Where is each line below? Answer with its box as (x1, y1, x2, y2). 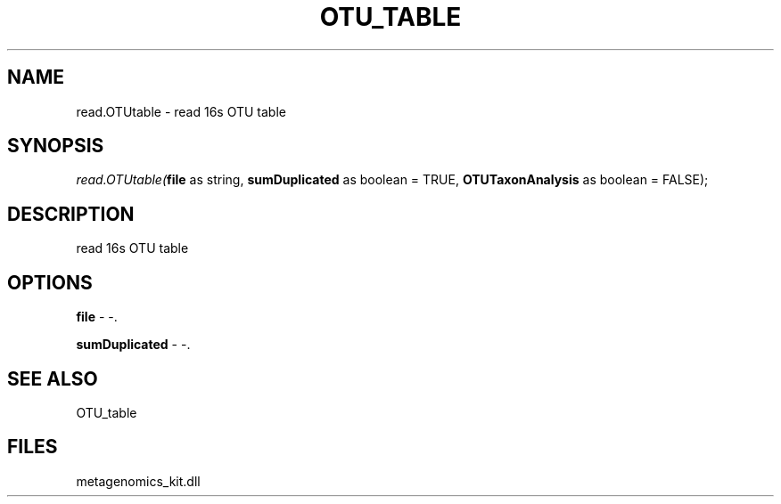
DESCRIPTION (7, 202, 135, 225)
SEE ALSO (7, 367, 98, 390)
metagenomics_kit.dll (76, 473, 201, 489)
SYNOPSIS (7, 134, 104, 158)
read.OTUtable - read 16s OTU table (76, 103, 286, 119)
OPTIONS (7, 271, 93, 294)
